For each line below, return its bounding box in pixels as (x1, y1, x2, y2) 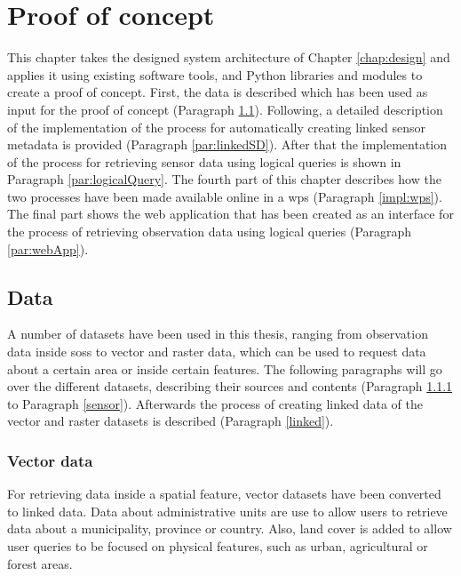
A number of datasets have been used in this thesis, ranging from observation (7, 324, 428, 343)
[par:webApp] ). (7, 239, 89, 258)
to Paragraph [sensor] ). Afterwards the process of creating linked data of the (7, 394, 423, 412)
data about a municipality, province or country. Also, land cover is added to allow (7, 519, 452, 538)
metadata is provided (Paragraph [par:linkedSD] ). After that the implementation (7, 135, 448, 154)
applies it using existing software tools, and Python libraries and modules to (7, 65, 423, 84)
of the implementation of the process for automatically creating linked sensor (7, 117, 426, 136)
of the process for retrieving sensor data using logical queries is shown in (7, 152, 401, 171)
